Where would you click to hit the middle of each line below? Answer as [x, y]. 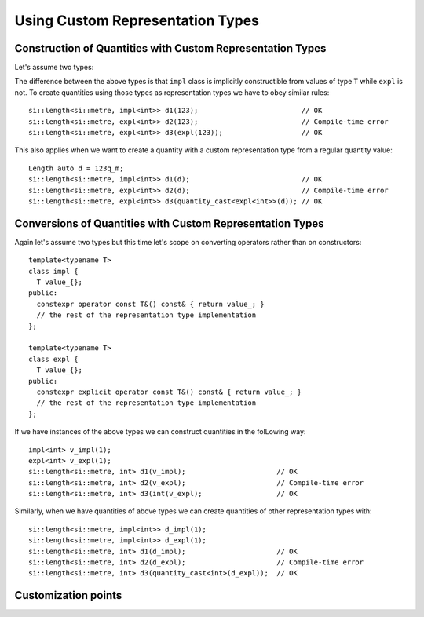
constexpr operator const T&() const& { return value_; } [150, 304]
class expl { [53, 359]
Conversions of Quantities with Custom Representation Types [169, 223]
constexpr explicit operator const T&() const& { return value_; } [169, 392]
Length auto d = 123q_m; [76, 168]
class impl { [53, 271]
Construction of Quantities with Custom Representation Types [170, 48]
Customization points [68, 595]
